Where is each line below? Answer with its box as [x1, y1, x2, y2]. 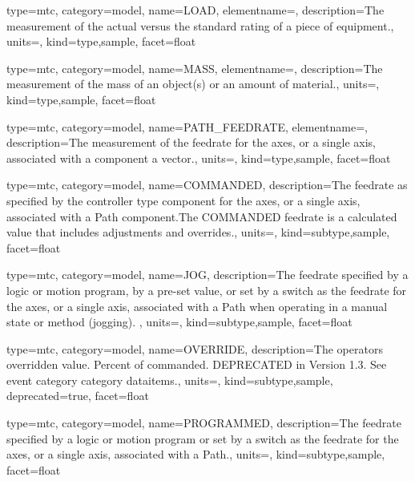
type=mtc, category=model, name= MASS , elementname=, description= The [6, 59, 383, 76]
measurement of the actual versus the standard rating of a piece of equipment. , [6, 17, 394, 34]
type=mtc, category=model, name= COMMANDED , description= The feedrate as [6, 176, 408, 193]
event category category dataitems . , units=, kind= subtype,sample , [6, 371, 333, 388]
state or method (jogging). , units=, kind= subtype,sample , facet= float [6, 313, 353, 330]
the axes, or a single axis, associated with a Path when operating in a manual [6, 297, 388, 314]
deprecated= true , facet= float [6, 387, 149, 404]
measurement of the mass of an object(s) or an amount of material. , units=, [6, 75, 380, 92]
